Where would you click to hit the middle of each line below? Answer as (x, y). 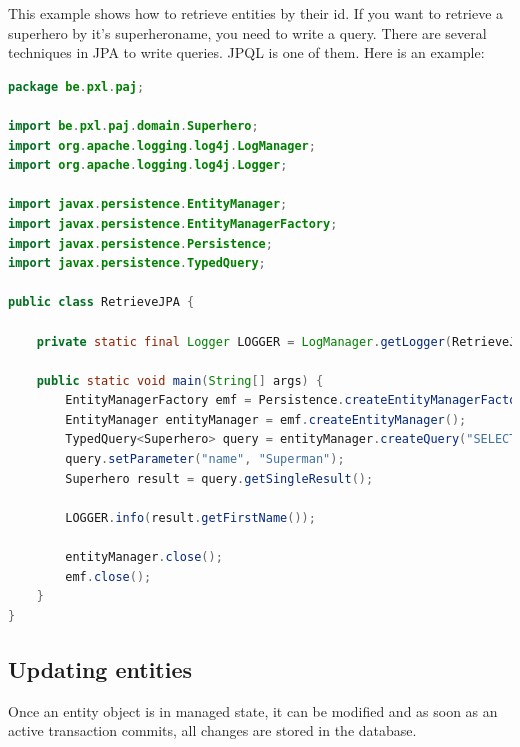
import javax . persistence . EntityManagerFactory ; (173, 223)
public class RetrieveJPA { (101, 302)
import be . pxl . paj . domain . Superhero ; (133, 125)
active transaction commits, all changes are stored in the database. (212, 730)
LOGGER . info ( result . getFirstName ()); (190, 517)
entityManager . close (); (144, 557)
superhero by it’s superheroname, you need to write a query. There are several (247, 32)
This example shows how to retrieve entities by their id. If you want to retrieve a (256, 13)
